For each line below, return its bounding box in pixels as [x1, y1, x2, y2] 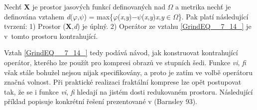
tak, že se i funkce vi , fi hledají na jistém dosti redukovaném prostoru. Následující [4, 86, 253, 97]
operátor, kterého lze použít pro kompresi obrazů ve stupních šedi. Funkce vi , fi [4, 57, 246, 67]
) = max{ [84, 11, 114, 21]
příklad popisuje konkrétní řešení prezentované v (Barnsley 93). [4, 96, 197, 107]
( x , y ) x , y [141, 11, 164, 21]
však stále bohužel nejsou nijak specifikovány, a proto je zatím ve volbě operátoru [4, 67, 253, 77]
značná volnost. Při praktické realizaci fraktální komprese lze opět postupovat [4, 77, 242, 87]
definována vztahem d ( [4, 11, 73, 21]
